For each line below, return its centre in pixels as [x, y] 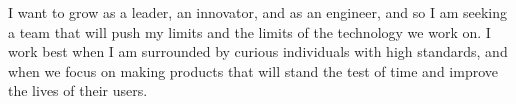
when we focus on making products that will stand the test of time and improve [253, 70]
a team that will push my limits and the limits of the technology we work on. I [249, 31]
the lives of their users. [78, 90]
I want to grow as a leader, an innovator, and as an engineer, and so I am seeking [257, 12]
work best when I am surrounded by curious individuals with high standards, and [258, 51]
